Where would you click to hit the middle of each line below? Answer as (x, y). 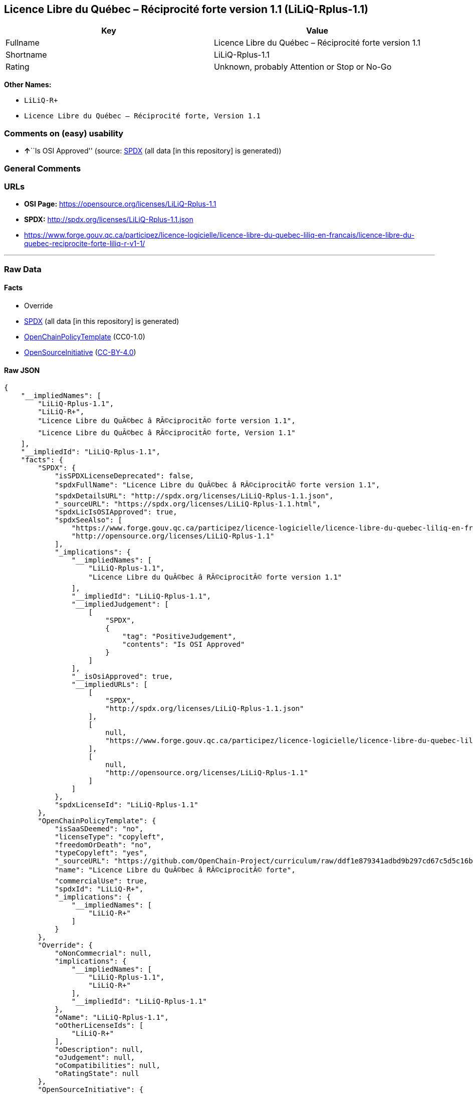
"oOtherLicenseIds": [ (99, 1026)
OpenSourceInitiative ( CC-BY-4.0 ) (80, 352)
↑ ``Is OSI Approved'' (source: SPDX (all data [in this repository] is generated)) (153, 151)
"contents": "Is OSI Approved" (184, 645)
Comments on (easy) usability (64, 133)
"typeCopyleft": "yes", (101, 853)
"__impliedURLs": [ (109, 685)
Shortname (26, 55)
